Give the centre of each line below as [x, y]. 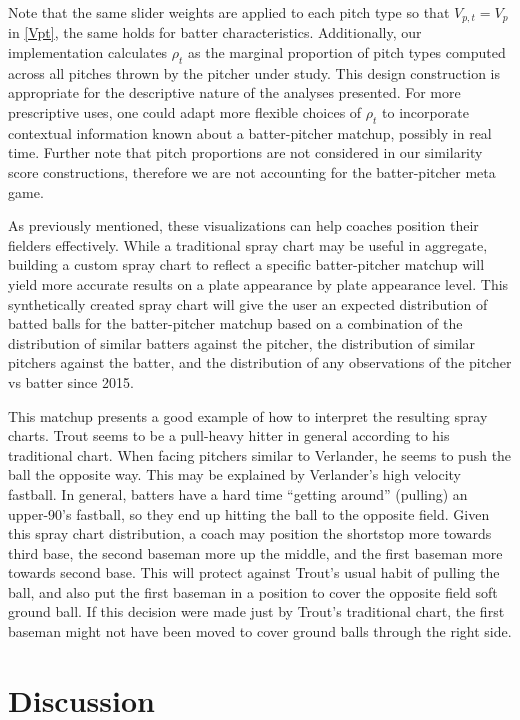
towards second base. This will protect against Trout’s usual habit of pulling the [254, 572]
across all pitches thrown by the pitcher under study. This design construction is [254, 72]
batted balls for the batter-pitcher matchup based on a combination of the [235, 323]
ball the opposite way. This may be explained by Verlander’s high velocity [234, 474]
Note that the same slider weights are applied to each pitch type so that [229, 12]
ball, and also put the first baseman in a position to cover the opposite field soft [253, 591]
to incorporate [425, 112]
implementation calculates [88, 52]
